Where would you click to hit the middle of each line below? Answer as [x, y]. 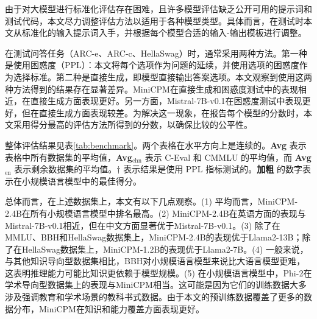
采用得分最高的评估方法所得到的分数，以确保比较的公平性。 [133, 124]
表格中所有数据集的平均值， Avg [69, 157]
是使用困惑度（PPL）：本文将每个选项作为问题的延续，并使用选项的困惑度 [152, 65]
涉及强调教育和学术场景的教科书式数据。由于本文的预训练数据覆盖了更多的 [154, 297]
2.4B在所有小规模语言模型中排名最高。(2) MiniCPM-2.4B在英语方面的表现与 [155, 213]
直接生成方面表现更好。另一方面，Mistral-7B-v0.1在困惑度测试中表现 [166, 101]
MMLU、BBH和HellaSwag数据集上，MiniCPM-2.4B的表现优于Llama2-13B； [154, 237]
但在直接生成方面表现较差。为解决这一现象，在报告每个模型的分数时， [162, 112]
